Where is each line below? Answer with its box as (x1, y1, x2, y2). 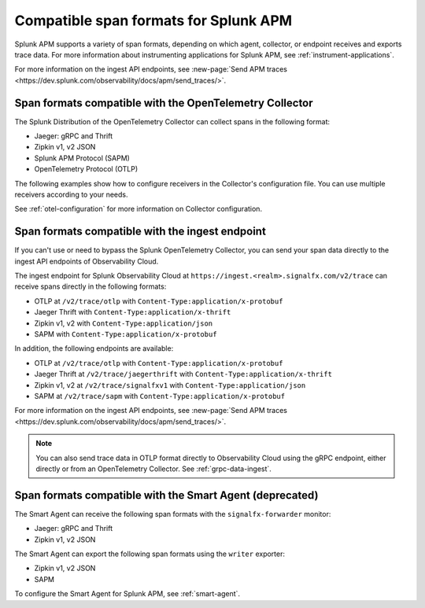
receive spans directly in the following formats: (14, 282, 167, 291)
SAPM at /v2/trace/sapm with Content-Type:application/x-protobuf (34, 391, 286, 400)
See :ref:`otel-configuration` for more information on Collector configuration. (14, 205, 263, 214)
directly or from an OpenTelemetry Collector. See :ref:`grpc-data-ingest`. (35, 464, 272, 474)
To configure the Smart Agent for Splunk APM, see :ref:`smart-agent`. (14, 589, 240, 599)
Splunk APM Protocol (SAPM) (34, 153, 130, 163)
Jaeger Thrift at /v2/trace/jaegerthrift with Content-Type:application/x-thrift (34, 370, 332, 379)
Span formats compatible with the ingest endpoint (14, 225, 267, 238)
